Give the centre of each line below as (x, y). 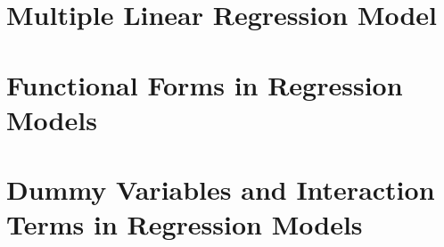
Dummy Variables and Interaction (221, 189)
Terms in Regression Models (185, 224)
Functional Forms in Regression (205, 84)
